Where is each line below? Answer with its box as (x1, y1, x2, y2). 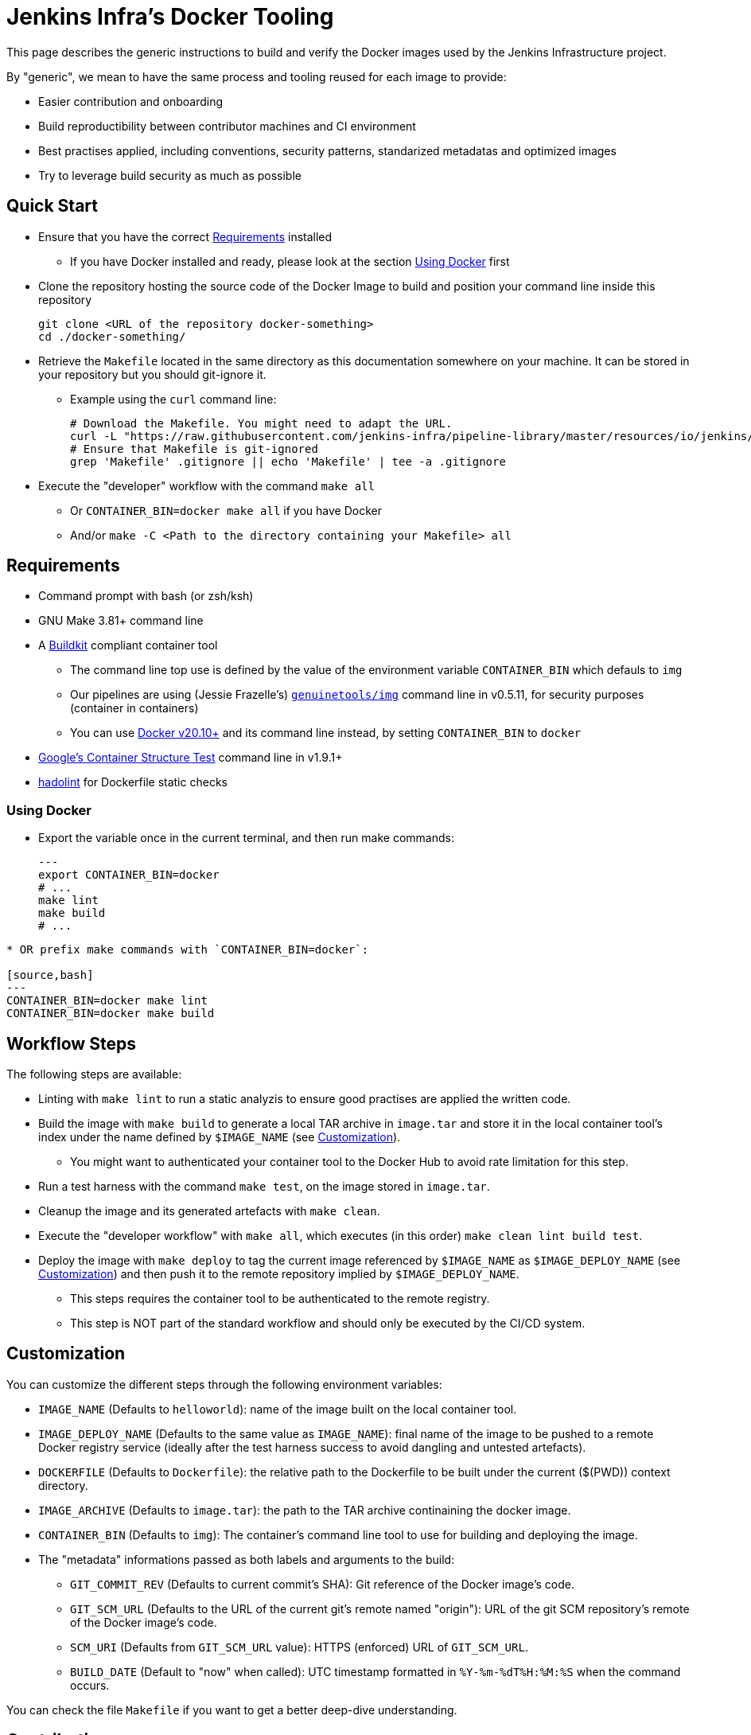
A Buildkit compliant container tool (38, 638, 218, 653)
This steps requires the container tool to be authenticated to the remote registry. (70, 1292, 490, 1306)
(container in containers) (70, 701, 199, 715)
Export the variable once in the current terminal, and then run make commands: (38, 831, 454, 845)
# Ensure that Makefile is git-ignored (70, 442, 318, 455)
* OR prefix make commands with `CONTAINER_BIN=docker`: (6, 943, 369, 957)
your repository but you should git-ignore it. (38, 367, 267, 381)
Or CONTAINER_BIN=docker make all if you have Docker (70, 503, 382, 517)
